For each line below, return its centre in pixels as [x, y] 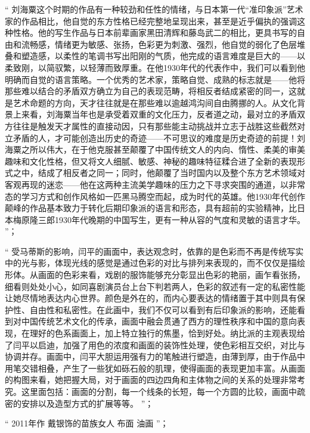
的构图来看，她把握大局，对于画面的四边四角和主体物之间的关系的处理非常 [151, 380]
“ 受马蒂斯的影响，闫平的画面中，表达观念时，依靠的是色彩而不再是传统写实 [154, 251]
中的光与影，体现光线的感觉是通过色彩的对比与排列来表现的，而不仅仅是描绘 [155, 263]
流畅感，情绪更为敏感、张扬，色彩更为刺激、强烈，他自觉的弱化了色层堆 [163, 44]
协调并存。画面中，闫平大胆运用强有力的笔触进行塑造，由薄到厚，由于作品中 [155, 356]
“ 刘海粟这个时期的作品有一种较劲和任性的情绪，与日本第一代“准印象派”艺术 [154, 9]
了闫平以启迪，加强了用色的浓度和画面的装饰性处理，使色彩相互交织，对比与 [155, 344]
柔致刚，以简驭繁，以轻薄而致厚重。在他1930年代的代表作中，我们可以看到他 [155, 67]
